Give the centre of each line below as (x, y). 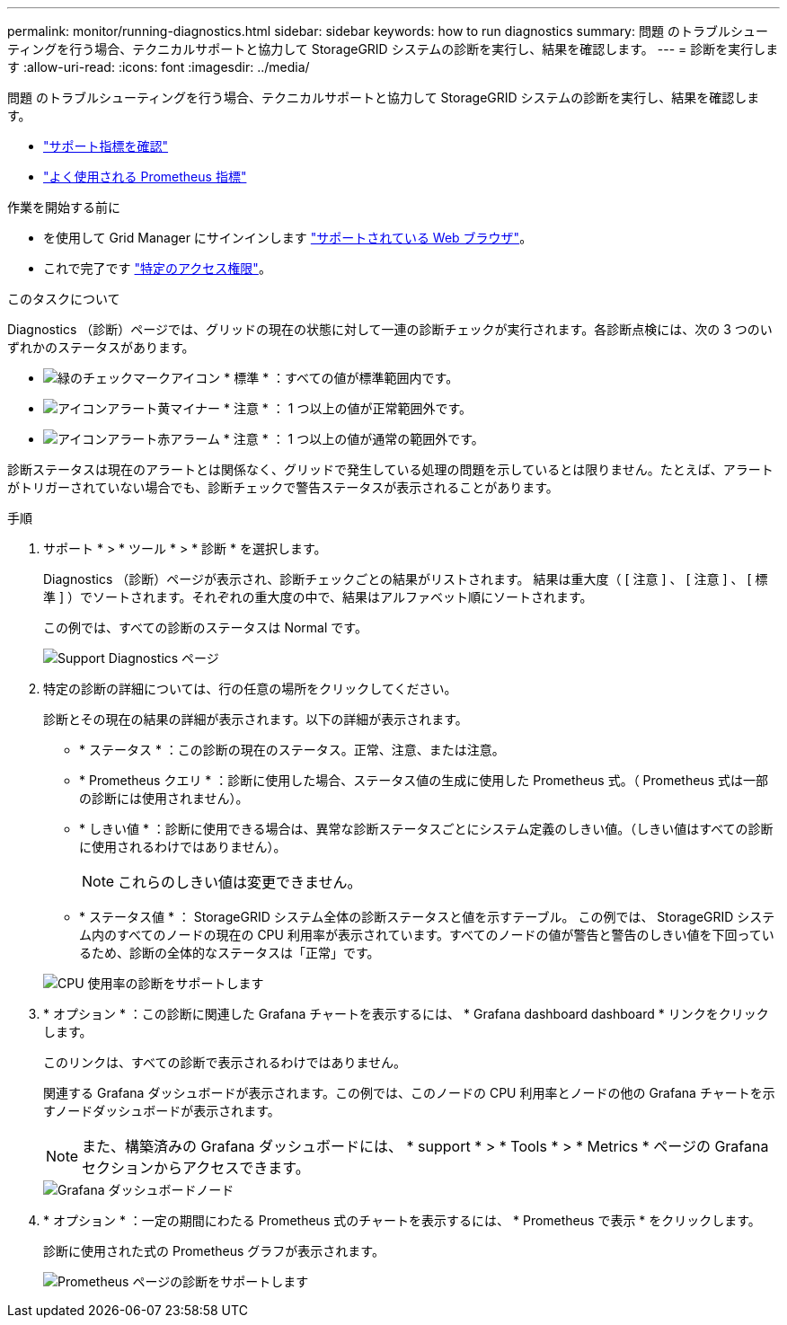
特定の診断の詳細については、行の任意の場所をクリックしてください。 (250, 689)
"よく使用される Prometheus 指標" (145, 177)
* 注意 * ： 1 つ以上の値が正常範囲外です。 (347, 408)
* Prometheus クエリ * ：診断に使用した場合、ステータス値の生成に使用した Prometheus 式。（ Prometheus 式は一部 (424, 780)
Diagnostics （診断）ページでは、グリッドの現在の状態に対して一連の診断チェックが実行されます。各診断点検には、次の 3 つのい (390, 329)
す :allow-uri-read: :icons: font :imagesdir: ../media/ (159, 67)
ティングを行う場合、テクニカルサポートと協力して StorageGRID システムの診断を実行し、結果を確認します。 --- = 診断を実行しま (393, 49)
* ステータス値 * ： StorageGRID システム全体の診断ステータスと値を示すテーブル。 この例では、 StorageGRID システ (427, 917)
